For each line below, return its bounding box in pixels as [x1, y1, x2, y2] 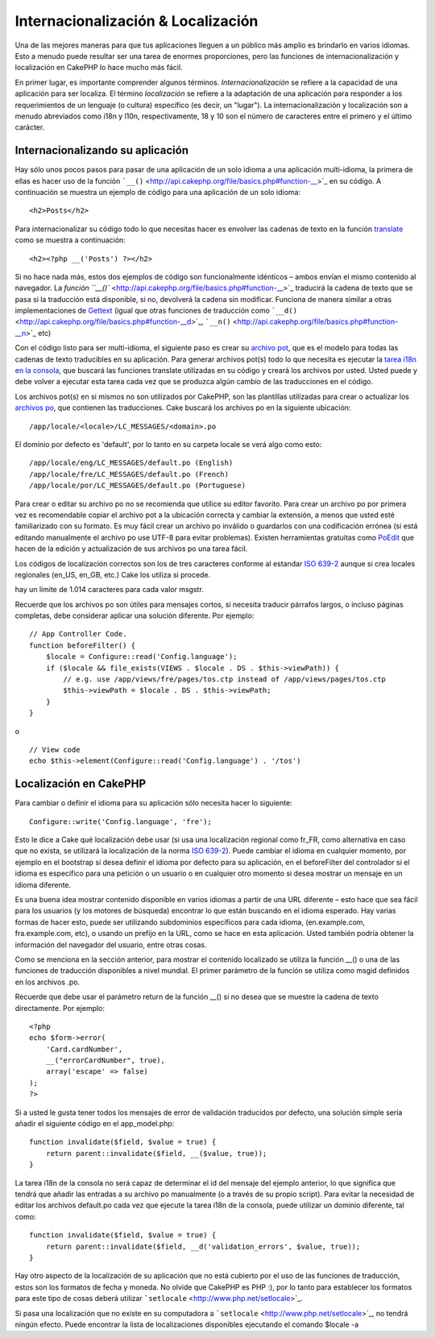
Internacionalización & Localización [14, 12, 259, 30]
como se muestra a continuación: [14, 235, 126, 245]
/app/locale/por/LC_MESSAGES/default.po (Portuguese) [29, 481, 246, 491]
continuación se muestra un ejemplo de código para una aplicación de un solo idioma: [14, 187, 301, 197]
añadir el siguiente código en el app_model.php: [14, 1119, 175, 1129]
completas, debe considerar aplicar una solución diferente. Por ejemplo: [14, 611, 255, 620]
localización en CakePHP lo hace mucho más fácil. [14, 63, 183, 72]
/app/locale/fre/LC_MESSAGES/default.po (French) [29, 470, 230, 478]
